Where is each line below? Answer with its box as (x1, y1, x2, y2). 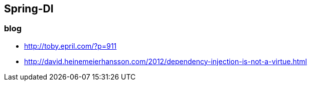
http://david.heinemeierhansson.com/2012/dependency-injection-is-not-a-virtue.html (24, 57, 307, 66)
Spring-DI (4, 2, 54, 15)
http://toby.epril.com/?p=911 (24, 41, 117, 50)
